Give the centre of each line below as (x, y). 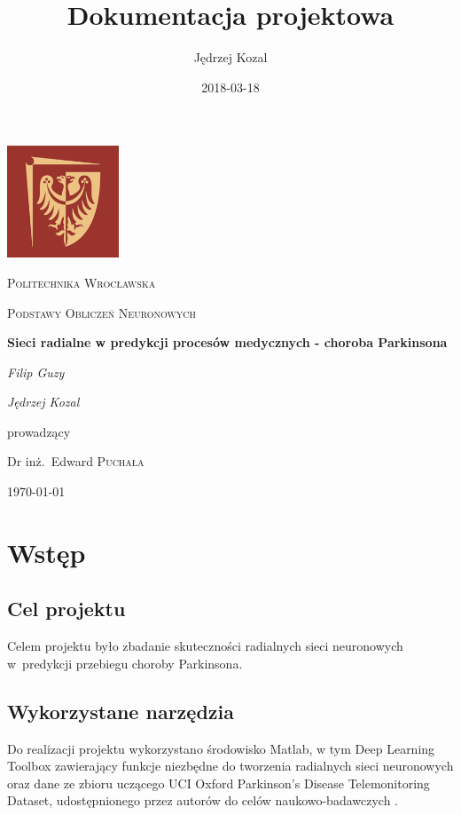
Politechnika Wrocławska (82, 282)
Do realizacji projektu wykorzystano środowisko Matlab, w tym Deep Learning (221, 748)
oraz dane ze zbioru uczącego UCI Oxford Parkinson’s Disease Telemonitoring (219, 783)
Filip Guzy (36, 372)
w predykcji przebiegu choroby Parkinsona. (125, 663)
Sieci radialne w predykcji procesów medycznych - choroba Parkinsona (227, 342)
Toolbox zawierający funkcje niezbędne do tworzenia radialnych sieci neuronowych (230, 766)
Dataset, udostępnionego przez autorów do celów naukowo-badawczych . (203, 800)
